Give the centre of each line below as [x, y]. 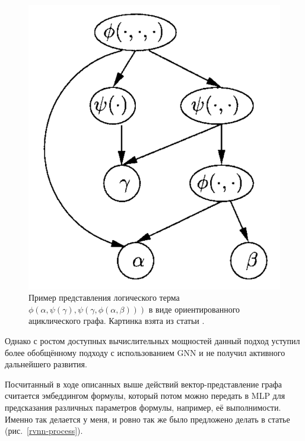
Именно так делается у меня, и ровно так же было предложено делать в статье [147, 419]
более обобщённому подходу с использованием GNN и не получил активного [145, 352]
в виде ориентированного [194, 309]
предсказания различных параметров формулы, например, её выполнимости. [143, 407]
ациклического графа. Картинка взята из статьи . [117, 321]
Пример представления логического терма [104, 297]
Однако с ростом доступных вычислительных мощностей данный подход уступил [152, 341]
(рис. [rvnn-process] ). [44, 431]
